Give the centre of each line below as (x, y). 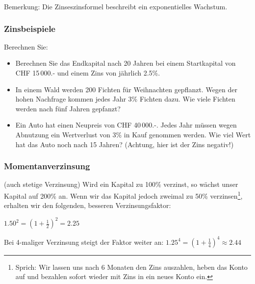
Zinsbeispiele (30, 28)
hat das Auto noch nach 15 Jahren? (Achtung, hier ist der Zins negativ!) (125, 144)
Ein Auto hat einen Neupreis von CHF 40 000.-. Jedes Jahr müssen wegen (126, 125)
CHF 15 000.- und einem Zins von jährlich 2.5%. (88, 73)
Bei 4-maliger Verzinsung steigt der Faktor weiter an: (84, 242)
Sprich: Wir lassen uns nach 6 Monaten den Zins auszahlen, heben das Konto (131, 267)
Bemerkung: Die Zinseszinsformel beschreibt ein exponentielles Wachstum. (116, 6)
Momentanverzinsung (47, 166)
